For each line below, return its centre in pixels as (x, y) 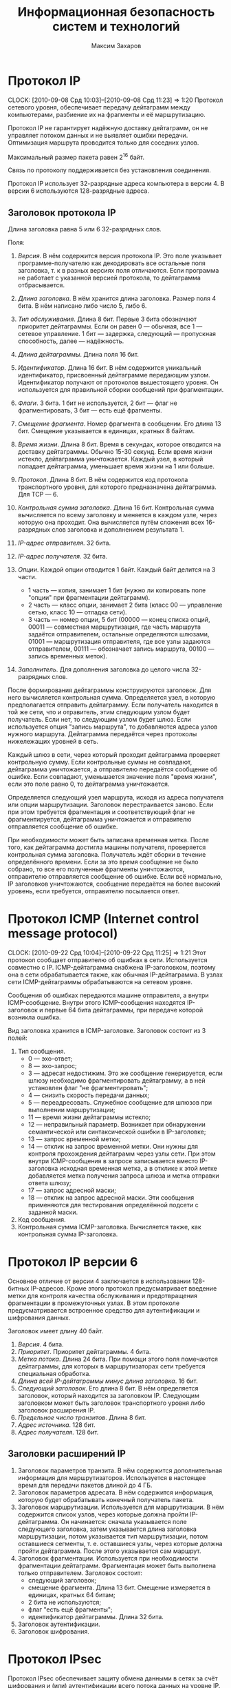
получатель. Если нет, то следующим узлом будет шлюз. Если (100, 720)
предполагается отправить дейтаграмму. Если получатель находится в (113, 705)
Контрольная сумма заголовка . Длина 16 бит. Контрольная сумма (116, 508)
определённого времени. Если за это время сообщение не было (103, 862)
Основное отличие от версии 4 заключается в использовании (99, 1281)
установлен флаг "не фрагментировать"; (88, 1088)
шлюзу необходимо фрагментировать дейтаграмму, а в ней (117, 1081)
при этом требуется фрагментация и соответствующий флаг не (101, 812)
